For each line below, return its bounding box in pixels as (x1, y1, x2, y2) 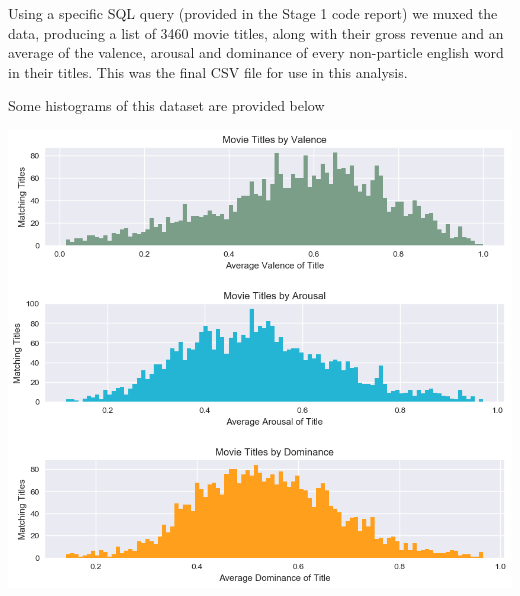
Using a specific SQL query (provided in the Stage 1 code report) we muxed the (8, 3, 498, 23)
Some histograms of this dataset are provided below (8, 95, 325, 116)
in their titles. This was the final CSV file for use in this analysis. (8, 61, 408, 82)
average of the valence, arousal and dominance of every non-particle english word (8, 42, 504, 63)
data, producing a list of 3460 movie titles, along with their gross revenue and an (8, 22, 504, 43)
